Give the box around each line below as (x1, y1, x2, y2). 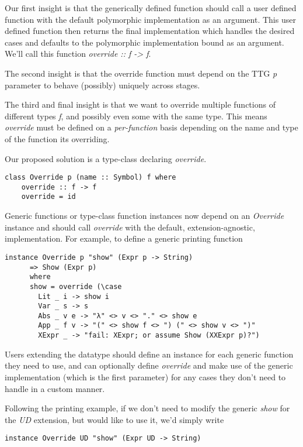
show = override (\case (29, 282, 122, 291)
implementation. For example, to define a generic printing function (5, 232, 243, 245)
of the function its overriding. (5, 132, 110, 145)
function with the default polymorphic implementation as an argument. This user (5, 13, 296, 25)
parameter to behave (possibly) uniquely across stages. (5, 78, 200, 91)
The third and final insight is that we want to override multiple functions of (5, 98, 276, 111)
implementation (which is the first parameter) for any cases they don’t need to (5, 370, 286, 383)
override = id (21, 192, 76, 201)
